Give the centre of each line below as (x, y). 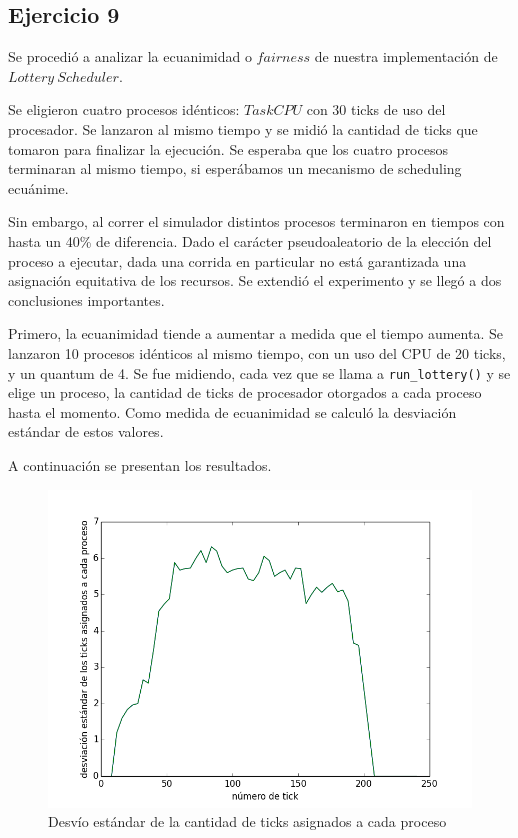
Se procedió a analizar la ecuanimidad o (130, 56)
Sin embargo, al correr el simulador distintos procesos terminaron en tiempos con (256, 221)
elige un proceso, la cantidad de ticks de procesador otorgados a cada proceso (245, 392)
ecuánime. (38, 187)
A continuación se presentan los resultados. (140, 464)
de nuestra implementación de (406, 56)
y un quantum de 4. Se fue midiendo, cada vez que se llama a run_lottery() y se (259, 372)
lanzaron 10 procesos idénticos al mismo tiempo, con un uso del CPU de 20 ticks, (257, 352)
